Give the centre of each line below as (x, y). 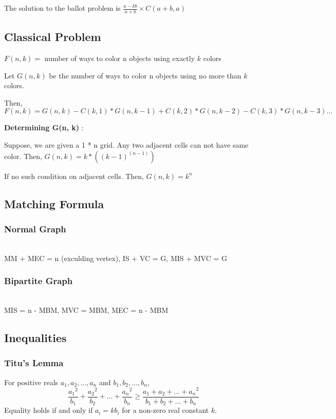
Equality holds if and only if (49, 410)
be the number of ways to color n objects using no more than (145, 75)
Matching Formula (54, 203)
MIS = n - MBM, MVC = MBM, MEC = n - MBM (86, 310)
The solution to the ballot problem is (62, 8)
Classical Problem (53, 37)
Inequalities (35, 338)
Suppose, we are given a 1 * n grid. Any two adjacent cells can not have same (126, 145)
